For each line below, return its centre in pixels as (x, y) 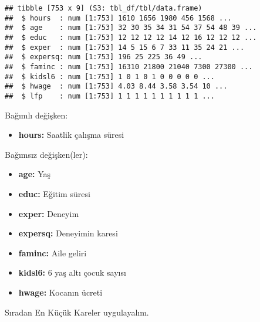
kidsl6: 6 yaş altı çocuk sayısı (72, 272)
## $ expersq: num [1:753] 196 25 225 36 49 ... (104, 57)
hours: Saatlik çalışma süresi (71, 135)
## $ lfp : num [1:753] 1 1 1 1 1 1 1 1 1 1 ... (110, 96)
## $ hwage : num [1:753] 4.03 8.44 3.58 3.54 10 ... (116, 87)
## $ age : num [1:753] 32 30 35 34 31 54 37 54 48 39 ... (131, 28)
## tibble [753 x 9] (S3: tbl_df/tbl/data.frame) (104, 8)
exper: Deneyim (49, 213)
